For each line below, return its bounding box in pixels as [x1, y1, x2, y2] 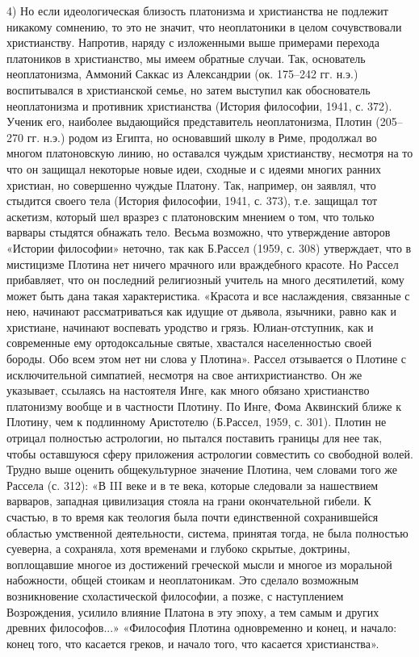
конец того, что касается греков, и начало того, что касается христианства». [6, 634, 379, 651]
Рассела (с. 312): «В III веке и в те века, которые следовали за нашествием [6, 476, 379, 493]
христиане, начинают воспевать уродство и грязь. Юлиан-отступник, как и [6, 318, 374, 335]
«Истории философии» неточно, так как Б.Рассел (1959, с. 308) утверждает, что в [6, 239, 412, 256]
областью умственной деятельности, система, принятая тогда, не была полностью [6, 524, 409, 541]
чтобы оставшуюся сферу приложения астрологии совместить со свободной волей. [6, 445, 413, 462]
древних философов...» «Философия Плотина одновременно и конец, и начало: [6, 619, 397, 636]
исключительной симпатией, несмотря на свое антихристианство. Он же [6, 366, 362, 383]
